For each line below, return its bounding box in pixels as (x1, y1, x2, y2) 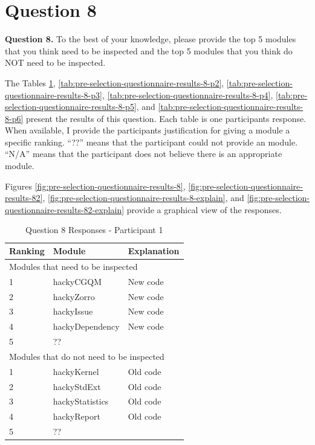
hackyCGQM (53, 275, 102, 287)
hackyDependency (53, 320, 120, 333)
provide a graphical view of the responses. (126, 203, 282, 216)
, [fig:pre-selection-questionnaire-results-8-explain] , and (42, 191, 244, 204)
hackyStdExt (53, 380, 101, 392)
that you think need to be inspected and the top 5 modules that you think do (5, 44, 293, 57)
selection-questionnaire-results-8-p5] (5, 100, 137, 113)
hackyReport (53, 410, 100, 423)
